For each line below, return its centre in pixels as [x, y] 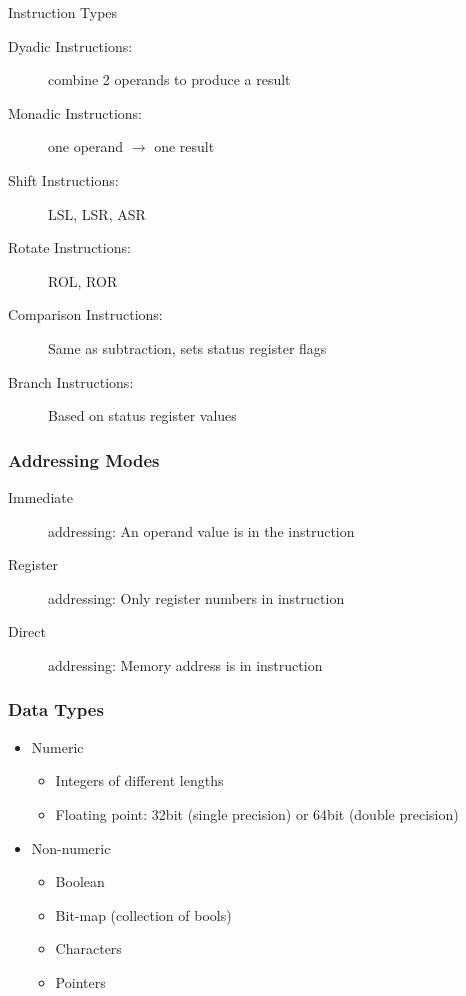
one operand [86, 146]
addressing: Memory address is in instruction [185, 664]
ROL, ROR [83, 280]
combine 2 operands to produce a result [169, 79]
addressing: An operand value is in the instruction [201, 530]
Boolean [80, 881]
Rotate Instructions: [69, 247]
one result [184, 146]
